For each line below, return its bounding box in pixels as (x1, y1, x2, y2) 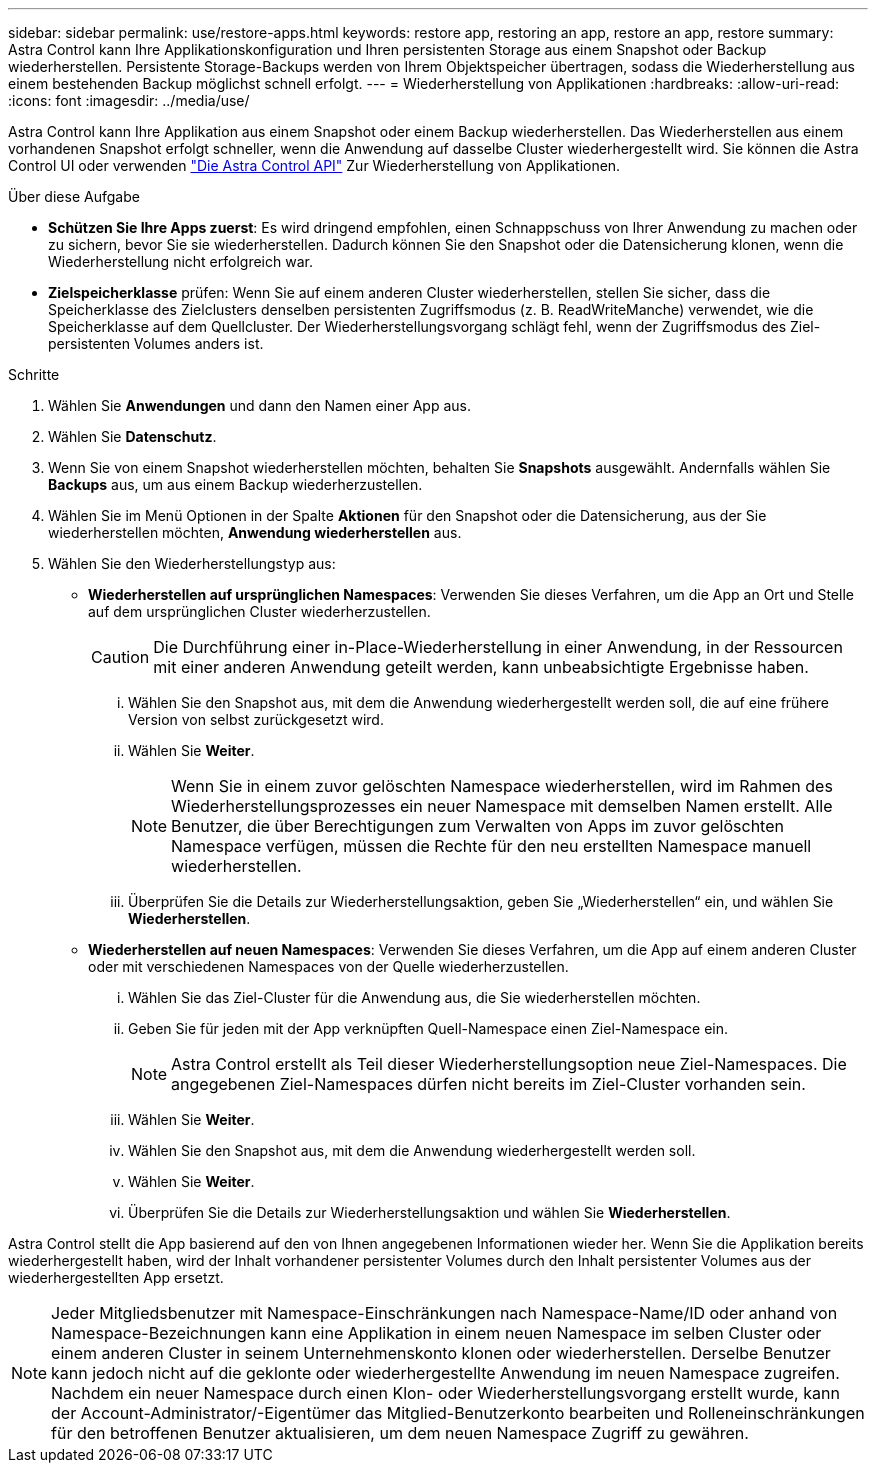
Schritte (8, 366, 60, 383)
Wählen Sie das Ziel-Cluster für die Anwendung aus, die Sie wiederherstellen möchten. (128, 989, 701, 1006)
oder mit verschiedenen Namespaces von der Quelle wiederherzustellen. (88, 958, 569, 975)
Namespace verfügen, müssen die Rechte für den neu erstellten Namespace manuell (171, 836, 812, 856)
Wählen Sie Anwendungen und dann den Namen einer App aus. (48, 397, 471, 414)
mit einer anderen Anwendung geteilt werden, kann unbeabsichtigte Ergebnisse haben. (153, 657, 809, 677)
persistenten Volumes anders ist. (48, 335, 264, 352)
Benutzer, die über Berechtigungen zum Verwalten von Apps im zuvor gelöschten (171, 816, 784, 836)
